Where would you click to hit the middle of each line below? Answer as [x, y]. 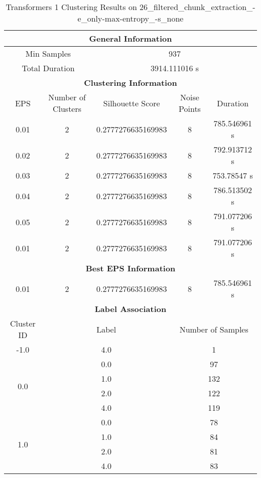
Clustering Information [130, 83]
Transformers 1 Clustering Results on [71, 7]
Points [190, 109]
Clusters [67, 109]
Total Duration [48, 68]
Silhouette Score [132, 103]
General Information [130, 38]
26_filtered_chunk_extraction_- [198, 7]
